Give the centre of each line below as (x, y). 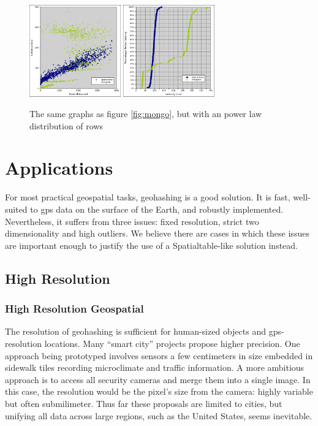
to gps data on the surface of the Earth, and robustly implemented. (157, 209)
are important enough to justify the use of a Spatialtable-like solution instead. (151, 245)
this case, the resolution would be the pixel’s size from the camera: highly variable (159, 391)
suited (16, 209)
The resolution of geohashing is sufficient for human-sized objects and (135, 331)
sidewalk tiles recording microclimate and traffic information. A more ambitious (155, 367)
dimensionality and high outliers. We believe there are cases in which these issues (157, 233)
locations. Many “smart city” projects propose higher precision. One (172, 343)
